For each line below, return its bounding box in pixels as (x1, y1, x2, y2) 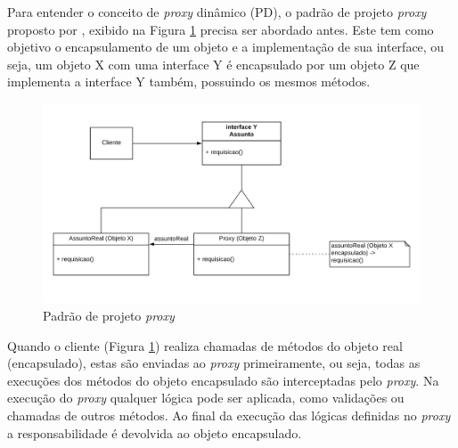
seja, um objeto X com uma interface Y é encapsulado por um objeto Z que (7, 54, 420, 73)
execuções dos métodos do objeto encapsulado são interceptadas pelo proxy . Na (7, 371, 439, 389)
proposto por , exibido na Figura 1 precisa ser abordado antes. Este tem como (7, 20, 434, 38)
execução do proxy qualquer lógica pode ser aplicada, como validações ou (7, 388, 405, 407)
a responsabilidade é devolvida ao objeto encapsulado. (7, 423, 302, 442)
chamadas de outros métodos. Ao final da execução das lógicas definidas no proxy (7, 405, 451, 424)
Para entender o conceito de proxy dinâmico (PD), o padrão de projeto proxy (7, 3, 427, 20)
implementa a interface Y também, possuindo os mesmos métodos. (7, 72, 371, 91)
